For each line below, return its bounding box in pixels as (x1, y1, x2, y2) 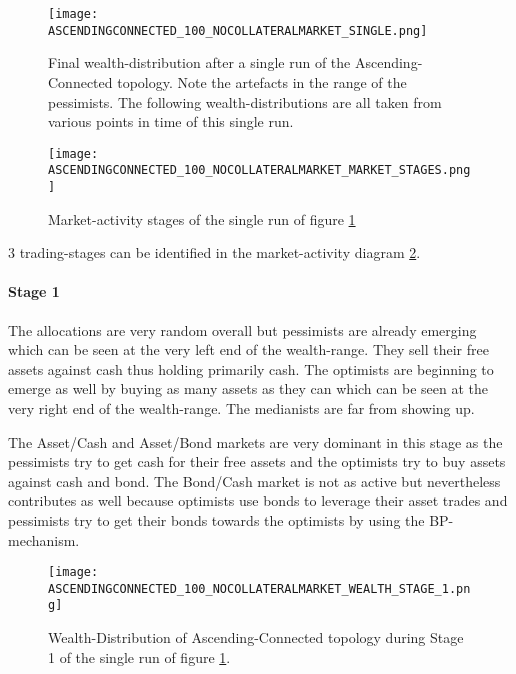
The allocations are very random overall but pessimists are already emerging (8, 319, 477, 340)
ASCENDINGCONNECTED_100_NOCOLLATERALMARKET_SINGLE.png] (48, 23, 428, 38)
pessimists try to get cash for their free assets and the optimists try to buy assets (8, 451, 506, 472)
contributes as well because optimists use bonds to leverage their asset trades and (8, 490, 508, 511)
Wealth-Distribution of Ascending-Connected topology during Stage (48, 627, 464, 648)
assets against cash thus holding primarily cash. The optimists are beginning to (8, 358, 494, 379)
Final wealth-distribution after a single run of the (48, 52, 351, 73)
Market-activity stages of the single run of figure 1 (48, 208, 356, 229)
